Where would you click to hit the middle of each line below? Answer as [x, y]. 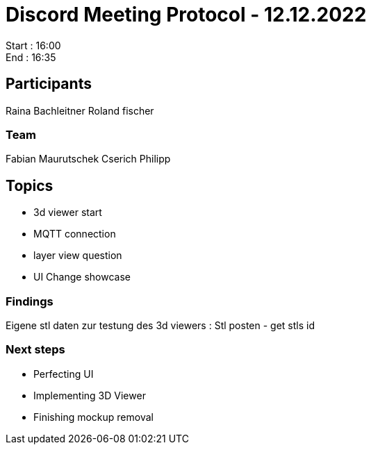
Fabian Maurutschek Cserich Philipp [88, 159]
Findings [30, 301]
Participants [49, 84]
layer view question [78, 256]
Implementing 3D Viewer [90, 395]
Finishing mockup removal [93, 417]
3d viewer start [68, 212]
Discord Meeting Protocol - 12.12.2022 [186, 15]
